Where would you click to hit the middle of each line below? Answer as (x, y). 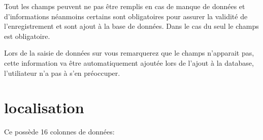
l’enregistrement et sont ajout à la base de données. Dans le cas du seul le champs (131, 26)
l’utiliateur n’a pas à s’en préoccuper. (62, 73)
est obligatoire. (27, 36)
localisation (44, 107)
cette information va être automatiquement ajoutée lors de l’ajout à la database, (129, 62)
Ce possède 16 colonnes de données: (59, 132)
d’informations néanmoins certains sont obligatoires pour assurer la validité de (126, 16)
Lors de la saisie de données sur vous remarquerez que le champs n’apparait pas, (129, 53)
